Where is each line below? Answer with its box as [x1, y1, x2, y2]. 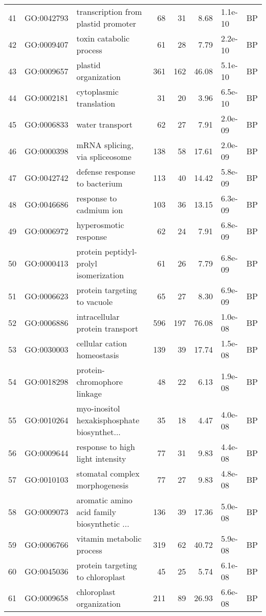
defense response [76, 166, 136, 177]
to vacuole [76, 296, 113, 307]
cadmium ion [76, 204, 123, 216]
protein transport [76, 322, 139, 334]
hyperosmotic [76, 219, 124, 231]
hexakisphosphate [76, 414, 140, 426]
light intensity [76, 453, 126, 464]
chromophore [76, 376, 123, 387]
